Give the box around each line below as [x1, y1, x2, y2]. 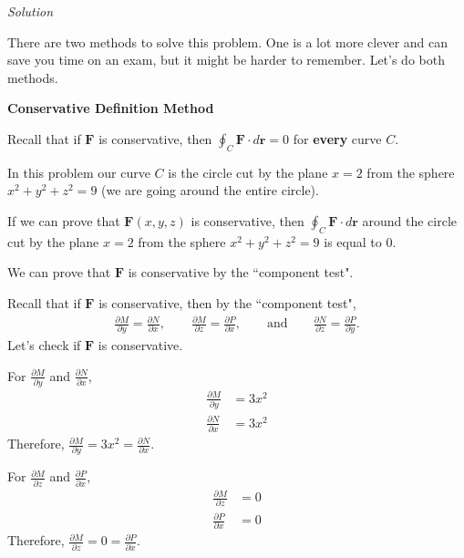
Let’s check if [7, 336, 81, 355]
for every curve [293, 129, 382, 148]
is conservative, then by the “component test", [98, 293, 356, 312]
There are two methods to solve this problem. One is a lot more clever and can [7, 32, 449, 51]
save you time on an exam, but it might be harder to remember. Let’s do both [7, 50, 445, 69]
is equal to [324, 232, 382, 251]
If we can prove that [7, 211, 120, 230]
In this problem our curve [7, 162, 150, 181]
